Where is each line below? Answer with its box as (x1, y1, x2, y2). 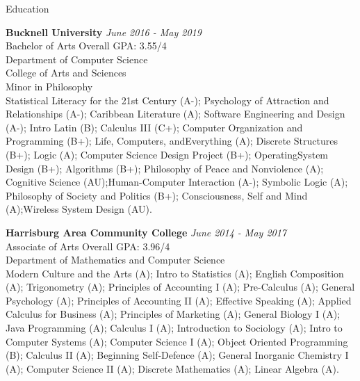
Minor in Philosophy (6, 79, 93, 93)
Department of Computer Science (6, 51, 148, 66)
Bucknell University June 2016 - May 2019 (6, 24, 202, 39)
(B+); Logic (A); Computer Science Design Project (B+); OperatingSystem (6, 147, 329, 161)
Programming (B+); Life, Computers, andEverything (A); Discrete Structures (6, 133, 338, 148)
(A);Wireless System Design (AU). (6, 202, 152, 216)
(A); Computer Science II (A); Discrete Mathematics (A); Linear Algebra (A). (6, 361, 339, 375)
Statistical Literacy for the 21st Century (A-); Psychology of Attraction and (6, 92, 329, 107)
